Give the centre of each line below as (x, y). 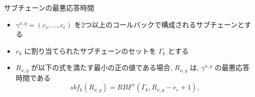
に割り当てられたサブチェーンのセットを (90, 50)
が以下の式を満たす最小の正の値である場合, (102, 67)
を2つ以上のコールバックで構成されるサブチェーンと (159, 24)
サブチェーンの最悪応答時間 (49, 7)
